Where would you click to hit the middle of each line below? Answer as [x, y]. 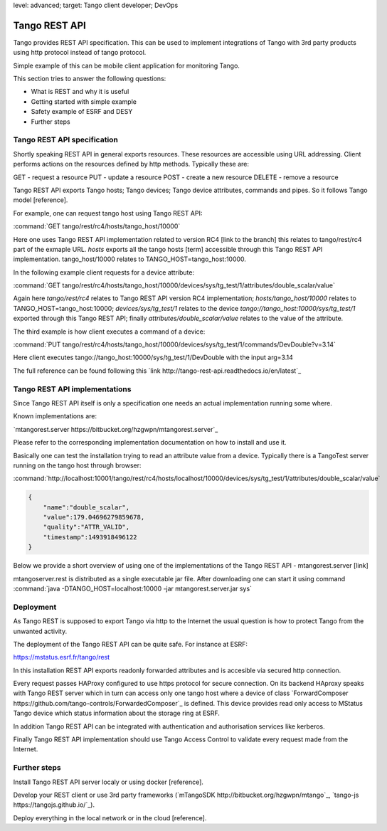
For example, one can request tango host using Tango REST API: [108, 213]
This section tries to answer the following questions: [90, 79]
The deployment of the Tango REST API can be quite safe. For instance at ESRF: [131, 644]
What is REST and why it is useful [80, 92]
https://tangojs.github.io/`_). [54, 805]
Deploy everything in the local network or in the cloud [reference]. [110, 817]
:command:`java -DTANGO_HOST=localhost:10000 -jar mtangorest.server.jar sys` [133, 588]
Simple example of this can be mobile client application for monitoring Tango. [126, 65]
